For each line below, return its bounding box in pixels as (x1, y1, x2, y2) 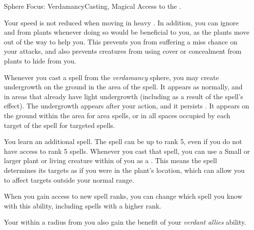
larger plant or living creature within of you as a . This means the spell (4, 155, 217, 166)
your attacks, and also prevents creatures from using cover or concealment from (4, 46, 242, 56)
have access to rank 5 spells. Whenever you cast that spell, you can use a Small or (4, 146, 250, 156)
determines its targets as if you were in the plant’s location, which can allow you (4, 165, 245, 175)
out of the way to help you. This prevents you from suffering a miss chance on (4, 36, 238, 46)
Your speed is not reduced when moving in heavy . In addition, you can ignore (4, 17, 239, 27)
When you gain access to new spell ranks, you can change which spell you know (4, 191, 243, 201)
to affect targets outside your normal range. (4, 174, 134, 185)
